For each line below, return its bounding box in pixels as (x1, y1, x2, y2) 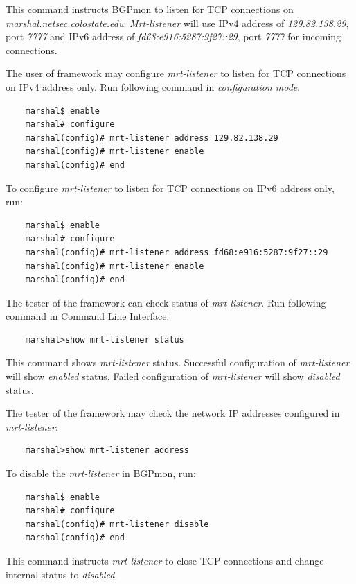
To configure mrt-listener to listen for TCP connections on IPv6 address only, (6, 180, 335, 195)
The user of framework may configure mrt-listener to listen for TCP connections (6, 66, 346, 80)
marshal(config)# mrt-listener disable (25, 519, 209, 529)
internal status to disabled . (6, 567, 118, 581)
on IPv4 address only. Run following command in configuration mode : (6, 79, 301, 94)
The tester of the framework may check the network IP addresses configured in (6, 406, 340, 420)
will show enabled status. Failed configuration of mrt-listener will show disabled (6, 369, 340, 384)
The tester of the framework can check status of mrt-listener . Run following (6, 295, 326, 309)
